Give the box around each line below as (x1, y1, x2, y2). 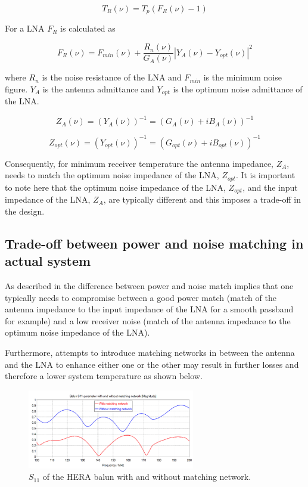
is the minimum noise (203, 71, 282, 83)
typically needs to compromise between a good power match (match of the (5, 291, 276, 303)
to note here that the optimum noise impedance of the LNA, (5, 181, 226, 193)
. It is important (235, 169, 295, 181)
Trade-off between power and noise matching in (5, 234, 304, 252)
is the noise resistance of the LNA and (42, 71, 182, 83)
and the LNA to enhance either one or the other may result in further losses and (5, 358, 299, 370)
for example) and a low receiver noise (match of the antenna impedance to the (5, 314, 291, 327)
